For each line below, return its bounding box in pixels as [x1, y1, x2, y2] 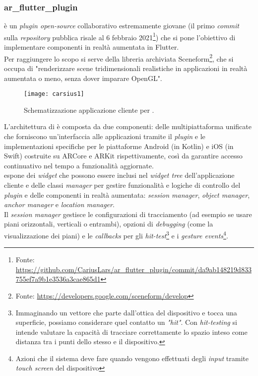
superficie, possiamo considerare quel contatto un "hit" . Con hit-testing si [15, 317, 237, 327]
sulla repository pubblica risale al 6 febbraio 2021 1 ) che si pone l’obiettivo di [4, 30, 236, 42]
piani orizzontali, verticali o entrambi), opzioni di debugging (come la [4, 219, 213, 229]
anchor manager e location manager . [4, 199, 115, 210]
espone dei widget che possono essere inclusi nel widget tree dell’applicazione [4, 170, 235, 180]
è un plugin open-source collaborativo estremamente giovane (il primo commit [4, 20, 240, 31]
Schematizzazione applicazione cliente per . [24, 104, 154, 115]
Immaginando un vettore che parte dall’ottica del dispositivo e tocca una [15, 307, 237, 317]
